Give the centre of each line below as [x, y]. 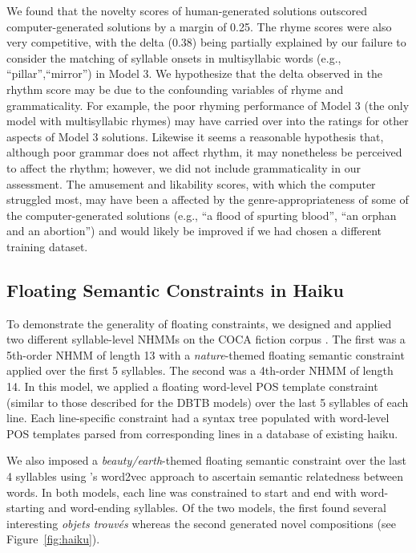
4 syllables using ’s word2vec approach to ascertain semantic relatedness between [205, 476]
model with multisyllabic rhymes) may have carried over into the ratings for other [208, 121]
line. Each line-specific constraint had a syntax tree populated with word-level [198, 418]
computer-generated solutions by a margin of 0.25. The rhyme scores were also [199, 26]
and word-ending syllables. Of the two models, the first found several [217, 508]
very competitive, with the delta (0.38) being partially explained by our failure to [206, 42]
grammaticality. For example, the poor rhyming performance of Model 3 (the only [208, 105]
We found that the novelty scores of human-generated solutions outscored [187, 10]
